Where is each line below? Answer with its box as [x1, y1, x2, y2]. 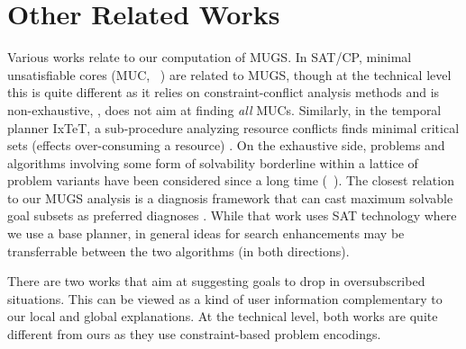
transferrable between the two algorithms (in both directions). [7, 241, 350, 260]
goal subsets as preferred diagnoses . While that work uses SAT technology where [7, 206, 457, 225]
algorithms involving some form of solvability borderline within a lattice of [7, 153, 418, 172]
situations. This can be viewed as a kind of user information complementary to [7, 289, 443, 308]
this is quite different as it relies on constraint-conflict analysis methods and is [7, 83, 440, 102]
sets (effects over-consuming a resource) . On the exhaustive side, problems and [7, 136, 445, 155]
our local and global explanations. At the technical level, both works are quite [7, 307, 438, 326]
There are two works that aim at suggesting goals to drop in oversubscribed [7, 272, 425, 291]
